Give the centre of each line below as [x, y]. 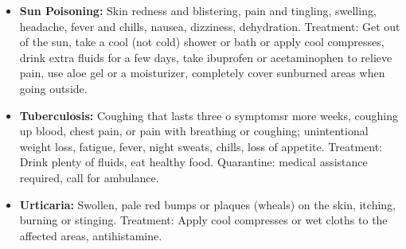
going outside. [53, 88]
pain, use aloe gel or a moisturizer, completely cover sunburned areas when [202, 73]
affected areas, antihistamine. [91, 235]
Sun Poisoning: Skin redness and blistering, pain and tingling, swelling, [198, 10]
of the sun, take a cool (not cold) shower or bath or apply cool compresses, [202, 42]
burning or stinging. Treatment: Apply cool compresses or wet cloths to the [203, 220]
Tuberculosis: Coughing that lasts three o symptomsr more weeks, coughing [209, 115]
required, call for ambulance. [89, 177]
